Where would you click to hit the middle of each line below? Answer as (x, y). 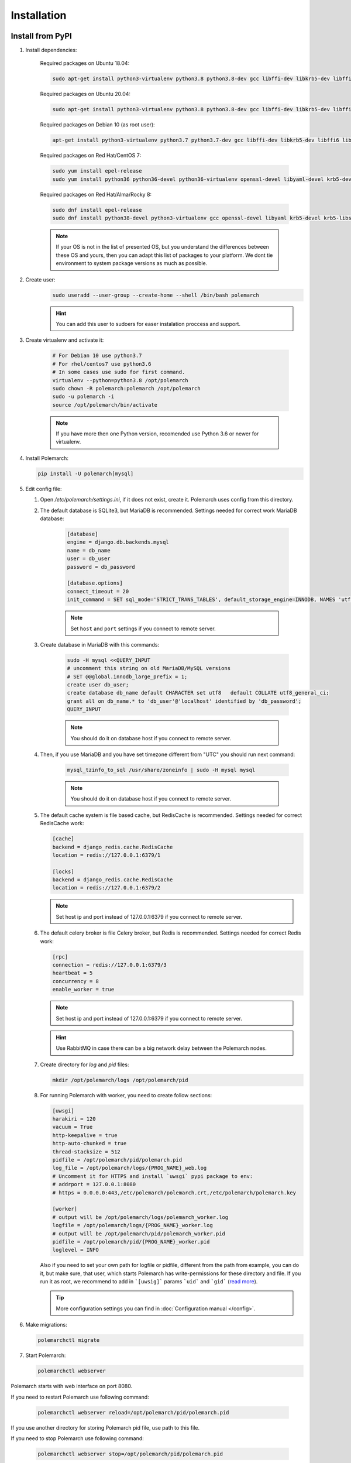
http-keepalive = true (85, 1135)
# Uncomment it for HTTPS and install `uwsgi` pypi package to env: (153, 1176)
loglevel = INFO (76, 1250)
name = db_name (89, 550)
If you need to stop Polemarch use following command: (78, 1438)
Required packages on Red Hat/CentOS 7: (91, 156)
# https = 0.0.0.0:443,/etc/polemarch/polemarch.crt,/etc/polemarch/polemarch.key (174, 1193)
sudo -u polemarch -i (83, 397)
